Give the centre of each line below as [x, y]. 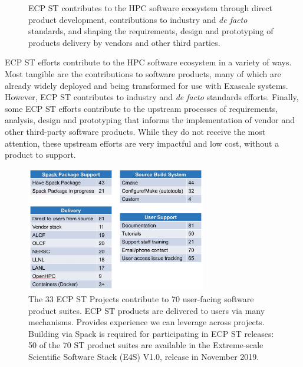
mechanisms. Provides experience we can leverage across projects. [146, 322]
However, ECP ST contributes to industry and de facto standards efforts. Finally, [152, 97]
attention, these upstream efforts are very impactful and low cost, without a [142, 143]
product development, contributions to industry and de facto [138, 19]
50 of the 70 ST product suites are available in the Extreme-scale [146, 345]
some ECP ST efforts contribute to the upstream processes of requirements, [141, 108]
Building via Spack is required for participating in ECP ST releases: [151, 333]
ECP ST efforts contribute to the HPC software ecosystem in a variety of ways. [148, 62]
